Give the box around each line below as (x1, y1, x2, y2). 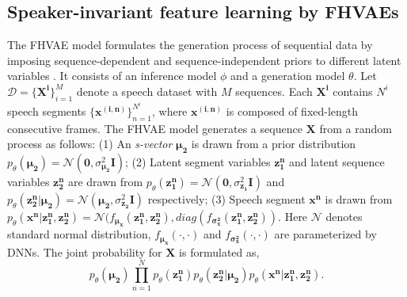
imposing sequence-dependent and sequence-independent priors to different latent (7, 51, 401, 68)
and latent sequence (289, 154, 385, 170)
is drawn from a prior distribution (191, 135, 356, 152)
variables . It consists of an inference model (7, 67, 217, 84)
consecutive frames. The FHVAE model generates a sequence (7, 120, 302, 136)
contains (333, 82, 373, 99)
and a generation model (230, 67, 345, 84)
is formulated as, (179, 243, 260, 260)
